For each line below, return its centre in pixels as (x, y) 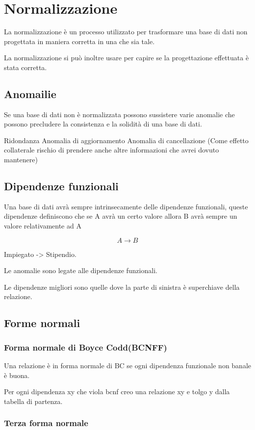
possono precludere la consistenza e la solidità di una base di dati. (103, 124)
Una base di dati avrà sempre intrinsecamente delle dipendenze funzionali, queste (126, 206)
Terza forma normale (46, 423)
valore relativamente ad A (43, 226)
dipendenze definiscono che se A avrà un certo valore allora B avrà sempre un (121, 216)
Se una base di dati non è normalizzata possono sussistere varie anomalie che (119, 114)
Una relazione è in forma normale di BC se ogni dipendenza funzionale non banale (128, 366)
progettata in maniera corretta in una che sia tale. (79, 41)
